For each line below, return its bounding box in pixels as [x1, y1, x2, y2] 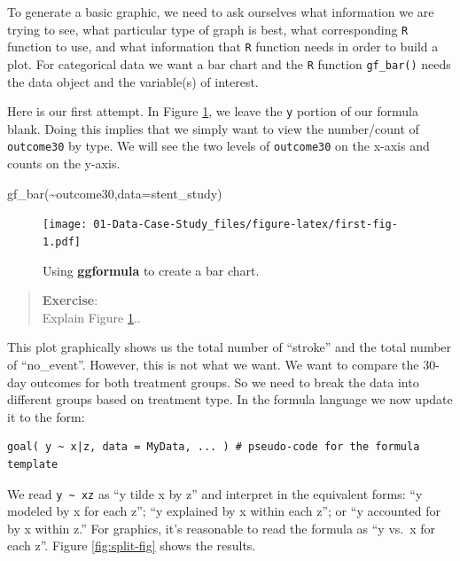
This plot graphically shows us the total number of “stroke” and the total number [7, 338, 452, 356]
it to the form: [7, 407, 85, 425]
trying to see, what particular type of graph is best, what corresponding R [7, 19, 409, 38]
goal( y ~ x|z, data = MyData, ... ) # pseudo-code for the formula [7, 440, 420, 454]
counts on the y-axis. [7, 154, 121, 173]
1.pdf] [43, 235, 81, 248]
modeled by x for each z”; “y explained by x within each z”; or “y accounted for [7, 502, 441, 520]
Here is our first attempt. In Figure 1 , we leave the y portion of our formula [7, 102, 418, 121]
